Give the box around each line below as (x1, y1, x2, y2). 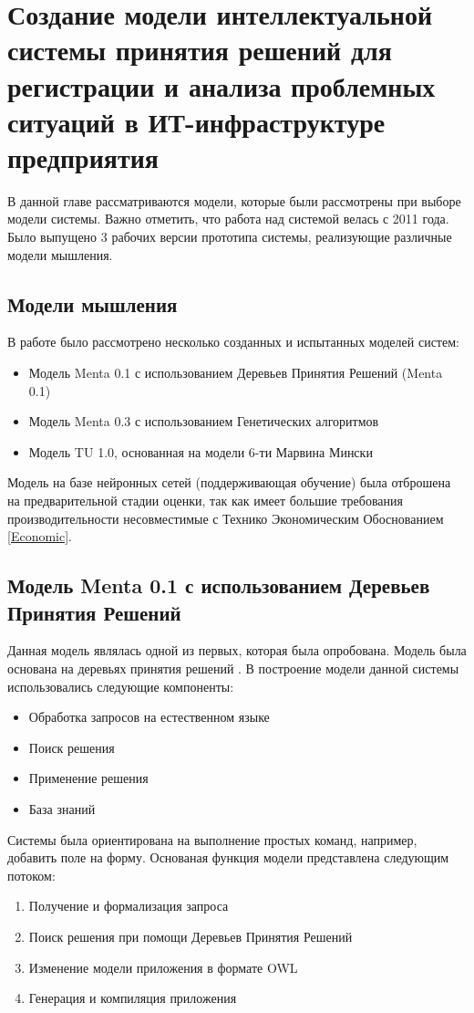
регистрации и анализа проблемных (7, 67, 436, 104)
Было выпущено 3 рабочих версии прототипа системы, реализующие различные (7, 227, 452, 246)
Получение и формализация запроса (28, 896, 229, 915)
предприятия (7, 138, 159, 175)
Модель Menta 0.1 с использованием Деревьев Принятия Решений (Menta (28, 363, 443, 382)
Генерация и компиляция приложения (28, 988, 237, 1008)
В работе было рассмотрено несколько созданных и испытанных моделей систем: (7, 332, 459, 351)
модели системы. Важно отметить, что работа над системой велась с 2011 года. (7, 209, 449, 228)
